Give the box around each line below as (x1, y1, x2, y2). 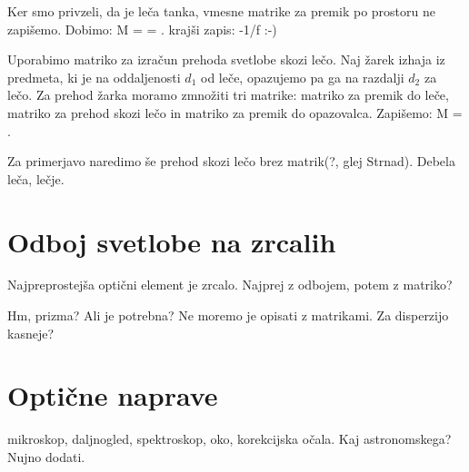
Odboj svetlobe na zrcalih (7, 222, 336, 260)
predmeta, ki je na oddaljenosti (7, 67, 181, 86)
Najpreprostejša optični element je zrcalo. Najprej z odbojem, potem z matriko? (7, 275, 453, 294)
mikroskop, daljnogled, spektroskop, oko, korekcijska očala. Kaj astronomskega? (7, 429, 452, 448)
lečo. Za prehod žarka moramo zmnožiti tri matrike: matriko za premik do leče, (7, 85, 449, 104)
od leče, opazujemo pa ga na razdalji (200, 67, 404, 86)
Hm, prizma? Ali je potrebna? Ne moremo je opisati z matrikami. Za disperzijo (7, 306, 449, 325)
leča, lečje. (7, 169, 65, 188)
